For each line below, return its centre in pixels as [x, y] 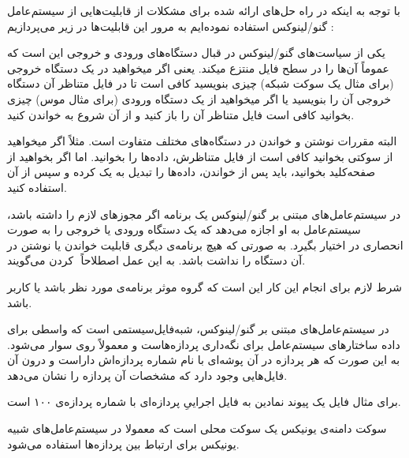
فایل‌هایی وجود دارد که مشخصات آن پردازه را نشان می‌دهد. [147, 375]
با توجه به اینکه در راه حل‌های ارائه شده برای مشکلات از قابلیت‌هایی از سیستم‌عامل [204, 10]
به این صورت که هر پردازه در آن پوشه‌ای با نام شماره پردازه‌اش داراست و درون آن [204, 360]
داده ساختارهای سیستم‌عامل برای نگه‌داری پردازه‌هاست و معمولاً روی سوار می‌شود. [204, 344]
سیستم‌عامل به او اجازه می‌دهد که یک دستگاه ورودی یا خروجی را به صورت [184, 229]
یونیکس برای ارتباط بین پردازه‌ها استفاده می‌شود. [123, 443]
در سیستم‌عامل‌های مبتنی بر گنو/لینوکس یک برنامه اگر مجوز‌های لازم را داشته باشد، [204, 214]
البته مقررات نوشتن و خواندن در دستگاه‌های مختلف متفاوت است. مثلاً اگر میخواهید [202, 141]
